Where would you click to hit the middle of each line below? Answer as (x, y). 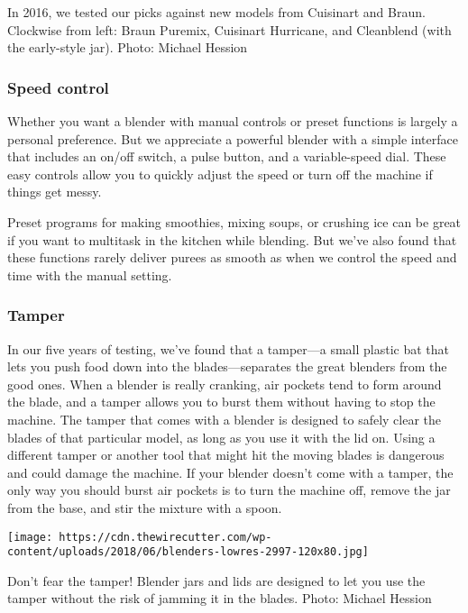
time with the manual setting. (90, 274)
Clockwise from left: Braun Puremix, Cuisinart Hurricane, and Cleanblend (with (229, 29)
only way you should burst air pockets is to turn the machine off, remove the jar (229, 490)
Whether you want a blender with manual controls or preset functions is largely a (233, 121)
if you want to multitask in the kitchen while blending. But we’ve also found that (232, 239)
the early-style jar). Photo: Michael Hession (128, 47)
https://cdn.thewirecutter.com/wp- (165, 537)
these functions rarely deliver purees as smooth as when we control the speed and (232, 257)
